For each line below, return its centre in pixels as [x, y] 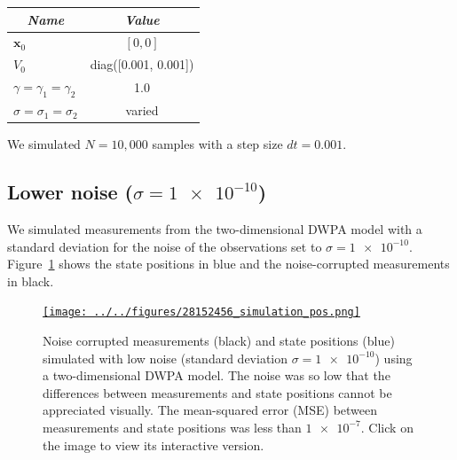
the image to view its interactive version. [154, 444]
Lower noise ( [71, 192]
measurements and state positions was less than [172, 427]
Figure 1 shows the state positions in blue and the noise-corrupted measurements [228, 264]
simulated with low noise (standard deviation [165, 358]
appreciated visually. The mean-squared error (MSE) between [210, 410]
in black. [31, 281]
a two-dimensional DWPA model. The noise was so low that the [217, 375]
